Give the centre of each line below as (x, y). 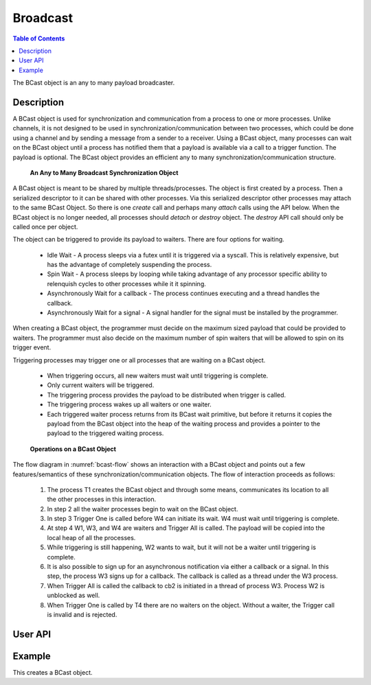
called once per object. (45, 227)
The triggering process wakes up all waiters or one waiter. (130, 404)
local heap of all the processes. (91, 537)
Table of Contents (39, 38)
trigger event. (32, 347)
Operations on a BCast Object (73, 449)
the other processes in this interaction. (102, 499)
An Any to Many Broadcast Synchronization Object (104, 172)
